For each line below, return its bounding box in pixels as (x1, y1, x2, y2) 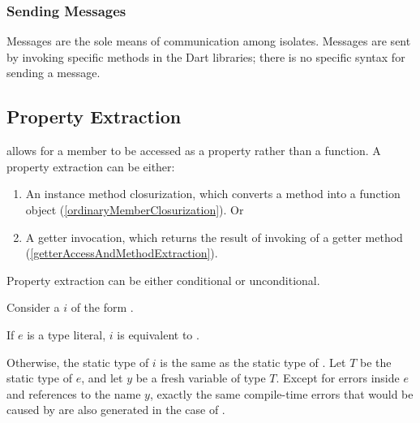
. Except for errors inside (276, 369, 400, 386)
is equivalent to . (117, 326, 199, 343)
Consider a (6, 299, 60, 316)
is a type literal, (27, 326, 106, 343)
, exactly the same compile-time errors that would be (149, 385, 414, 402)
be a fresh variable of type (135, 369, 266, 386)
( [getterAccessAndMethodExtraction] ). (25, 244, 218, 261)
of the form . (71, 299, 134, 316)
